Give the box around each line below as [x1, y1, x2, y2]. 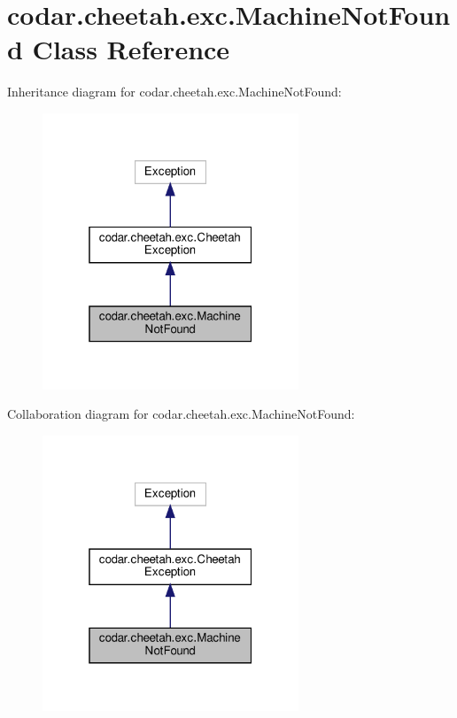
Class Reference [32, 31, 230, 67]
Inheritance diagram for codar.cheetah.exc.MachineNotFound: [7, 82, 342, 101]
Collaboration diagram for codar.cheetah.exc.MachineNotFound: [7, 405, 355, 423]
